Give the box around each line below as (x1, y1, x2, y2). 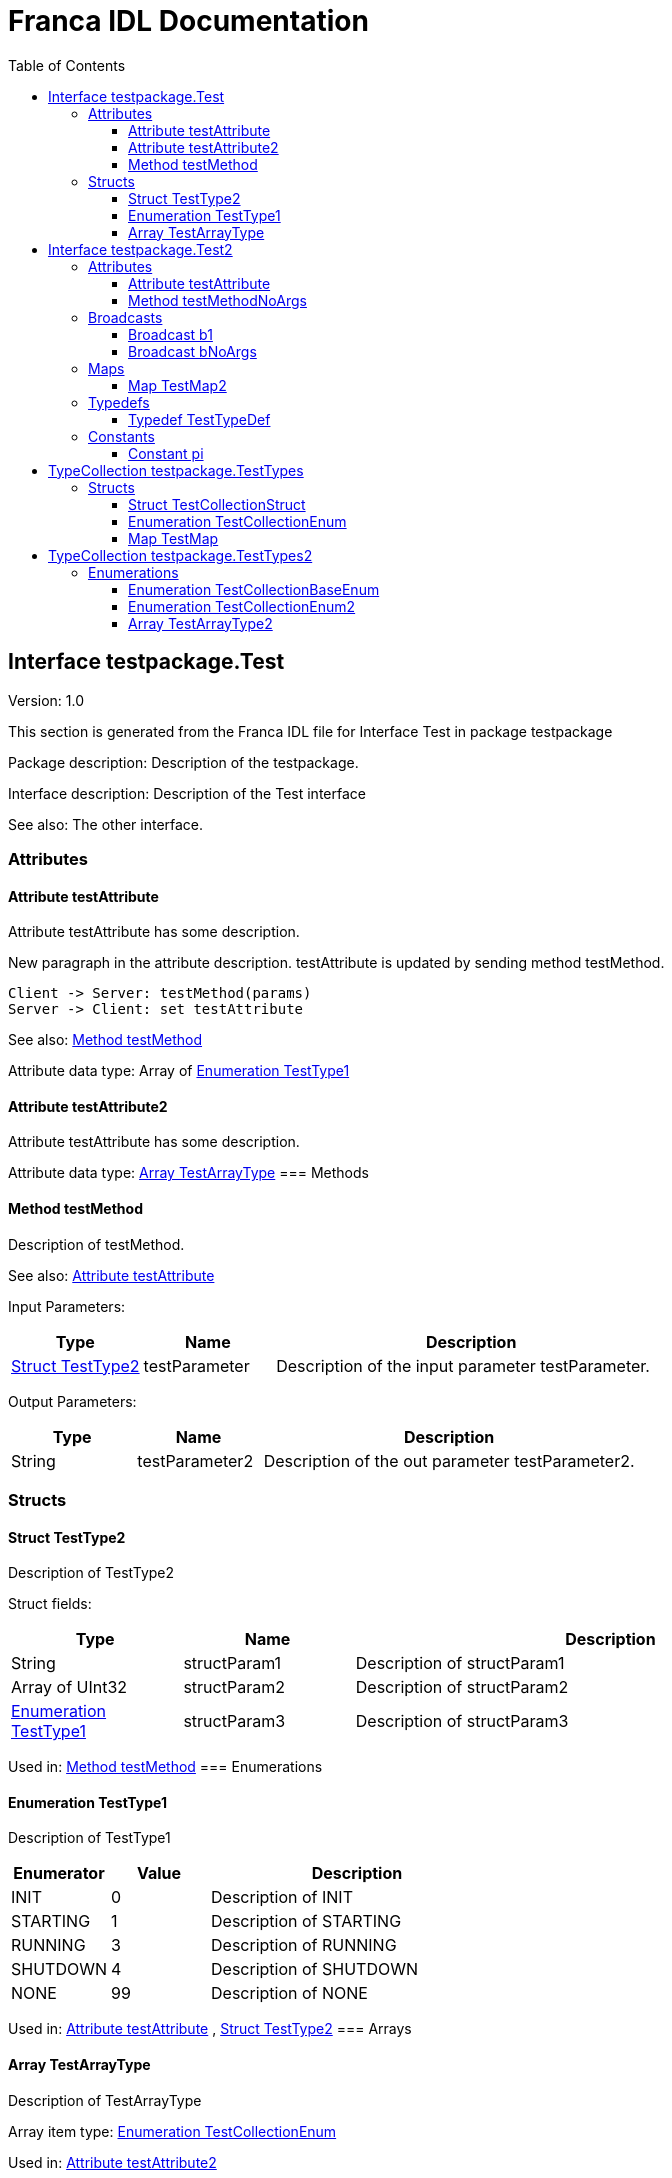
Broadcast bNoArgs (128, 342, 257, 360)
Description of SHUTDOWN (211, 1959, 418, 1980)
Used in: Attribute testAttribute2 (8, 2153, 217, 2171)
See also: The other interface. (8, 815, 204, 833)
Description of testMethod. (8, 1235, 185, 1253)
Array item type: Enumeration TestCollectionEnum (8, 2122, 337, 2140)
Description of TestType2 (8, 1564, 175, 1582)
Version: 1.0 (8, 691, 85, 709)
